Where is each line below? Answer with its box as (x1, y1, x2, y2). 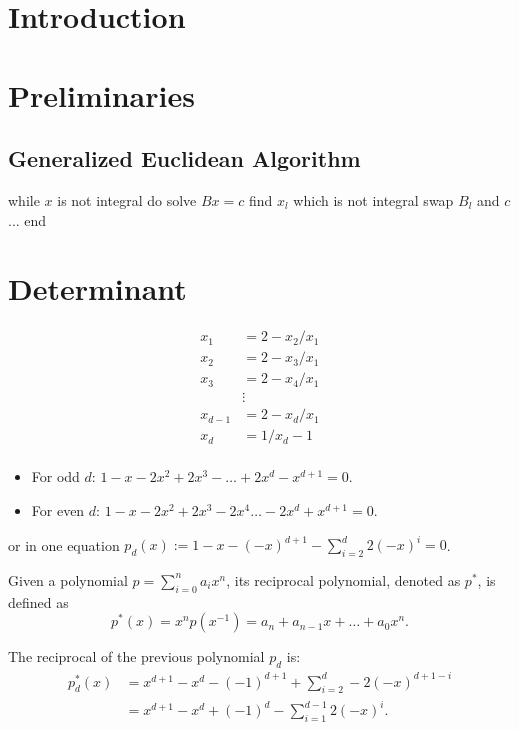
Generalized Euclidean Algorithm (8, 143, 361, 174)
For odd (31, 466, 80, 487)
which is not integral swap (293, 189, 454, 210)
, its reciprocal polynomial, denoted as (226, 569, 461, 590)
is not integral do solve (57, 189, 197, 210)
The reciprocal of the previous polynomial (8, 646, 265, 667)
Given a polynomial (8, 569, 128, 590)
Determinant (8, 268, 187, 309)
